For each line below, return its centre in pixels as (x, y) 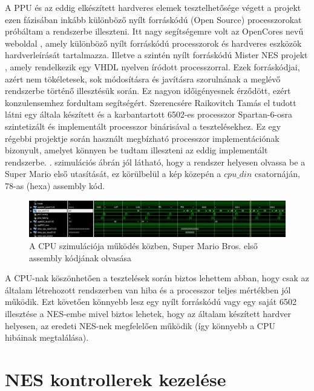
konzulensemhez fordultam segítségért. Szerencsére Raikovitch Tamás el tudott (151, 102)
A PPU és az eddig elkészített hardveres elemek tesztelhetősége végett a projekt (153, 7)
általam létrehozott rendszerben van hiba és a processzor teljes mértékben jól (148, 289)
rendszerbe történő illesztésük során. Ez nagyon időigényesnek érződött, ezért (148, 91)
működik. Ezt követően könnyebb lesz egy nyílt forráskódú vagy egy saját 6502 (151, 302)
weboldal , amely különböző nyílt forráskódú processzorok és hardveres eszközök (153, 43)
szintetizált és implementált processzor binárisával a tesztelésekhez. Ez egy (143, 126)
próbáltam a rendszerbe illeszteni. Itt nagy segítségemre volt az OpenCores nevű (154, 31)
